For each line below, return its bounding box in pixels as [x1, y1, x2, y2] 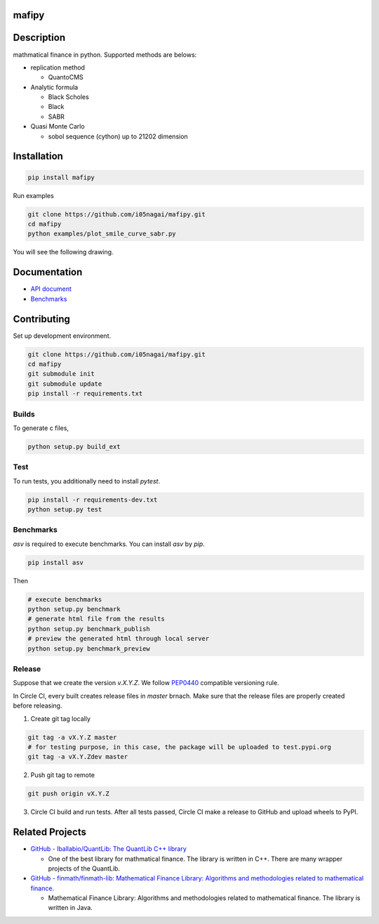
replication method [30, 63, 86, 72]
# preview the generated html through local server [27, 635, 210, 643]
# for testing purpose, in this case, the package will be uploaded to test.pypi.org [27, 743, 331, 751]
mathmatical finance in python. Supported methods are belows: [13, 50, 197, 59]
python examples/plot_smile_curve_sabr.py [27, 230, 176, 238]
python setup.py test [27, 505, 102, 513]
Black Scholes [48, 93, 89, 101]
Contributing [13, 313, 70, 325]
